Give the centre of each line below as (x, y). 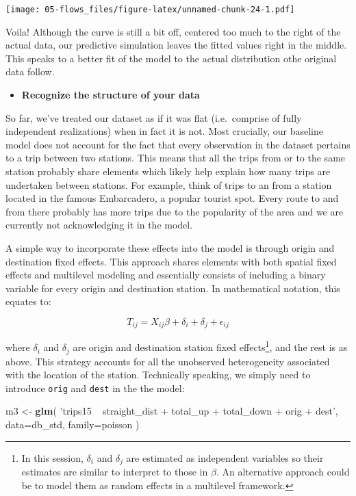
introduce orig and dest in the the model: (95, 388)
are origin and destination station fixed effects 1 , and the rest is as (210, 346)
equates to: (28, 301)
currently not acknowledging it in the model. (99, 225)
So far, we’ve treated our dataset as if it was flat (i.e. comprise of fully (154, 117)
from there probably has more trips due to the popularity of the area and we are (175, 211)
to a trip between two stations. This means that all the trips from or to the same (176, 158)
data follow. (30, 71)
